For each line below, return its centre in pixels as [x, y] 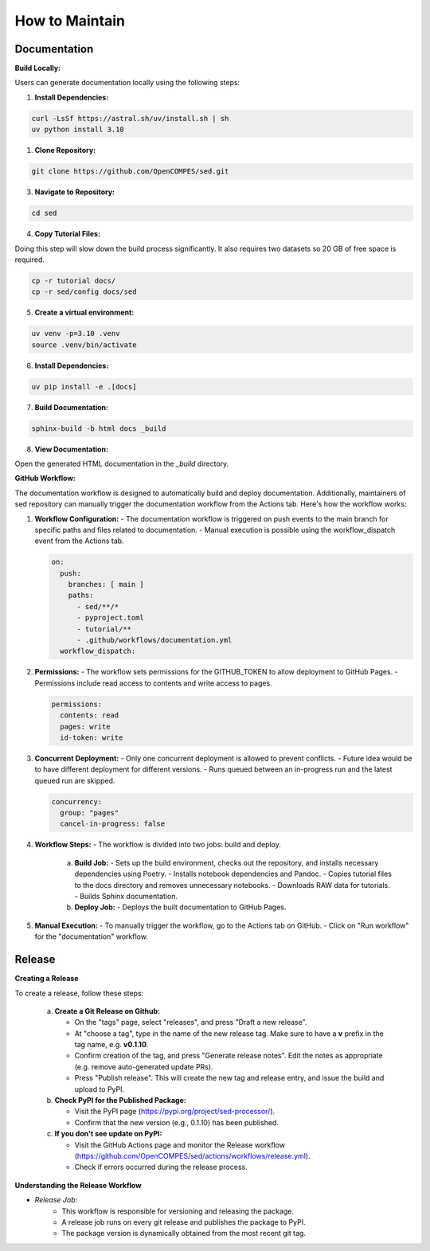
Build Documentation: [72, 407]
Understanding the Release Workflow [78, 1185]
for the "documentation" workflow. [92, 936]
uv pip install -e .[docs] [84, 387]
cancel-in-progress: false [113, 824]
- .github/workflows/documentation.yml [154, 640]
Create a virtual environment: [84, 313]
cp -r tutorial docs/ [74, 280]
